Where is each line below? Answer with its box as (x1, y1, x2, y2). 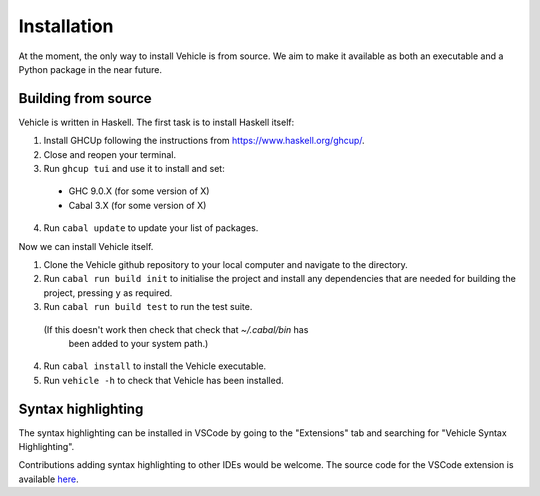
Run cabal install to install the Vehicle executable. (43, 360, 267, 372)
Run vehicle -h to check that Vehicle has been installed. (43, 374, 284, 386)
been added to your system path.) (68, 337, 209, 349)
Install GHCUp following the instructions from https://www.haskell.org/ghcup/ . (43, 135, 365, 147)
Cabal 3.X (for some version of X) (68, 199, 207, 211)
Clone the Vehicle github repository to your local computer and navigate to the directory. (43, 258, 409, 270)
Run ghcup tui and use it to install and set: (43, 163, 225, 175)
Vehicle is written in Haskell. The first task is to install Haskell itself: (18, 116, 295, 128)
